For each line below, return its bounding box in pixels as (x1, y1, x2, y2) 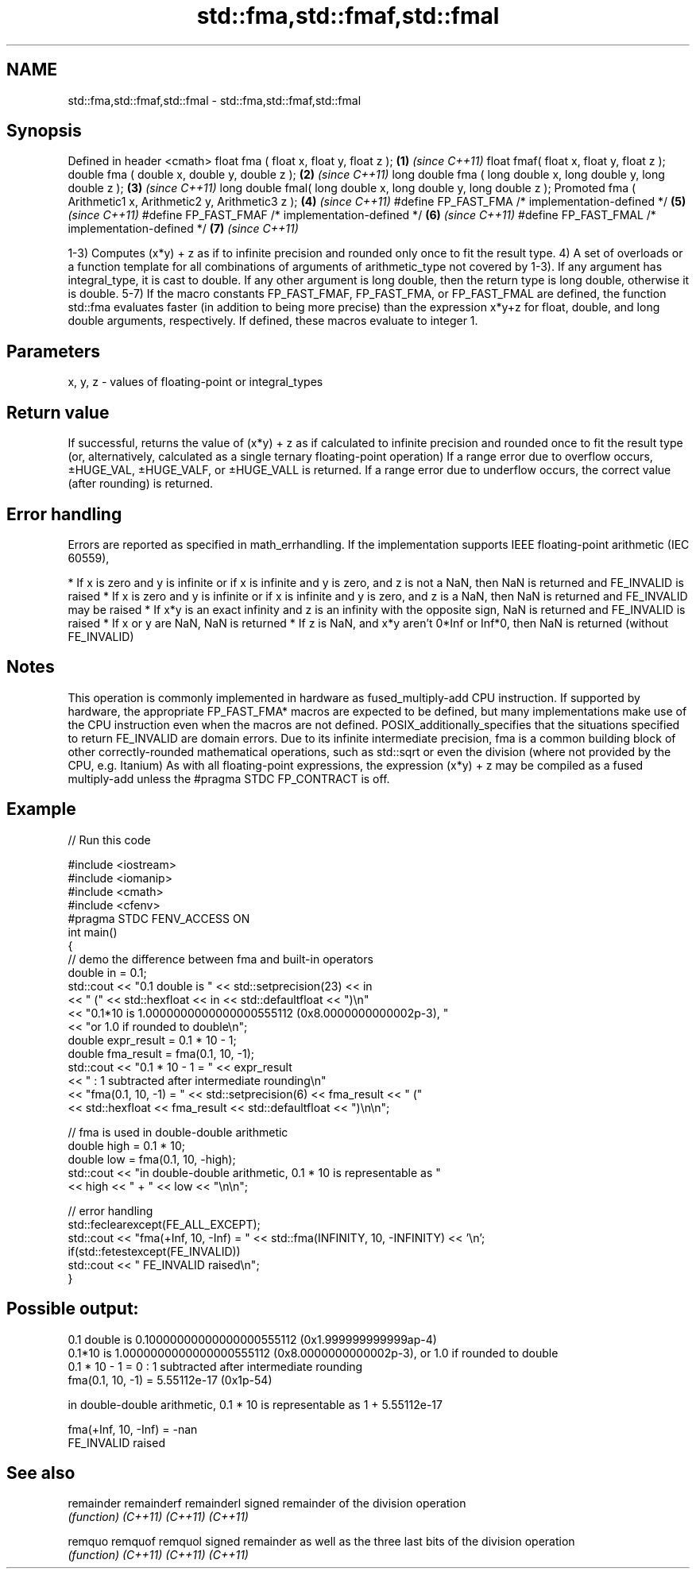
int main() (68, 925, 118, 939)
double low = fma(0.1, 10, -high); (68, 1152, 236, 1166)
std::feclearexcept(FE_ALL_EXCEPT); (68, 1217, 261, 1231)
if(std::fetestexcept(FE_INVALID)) (68, 1244, 241, 1258)
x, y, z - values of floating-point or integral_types (68, 375, 323, 389)
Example (6, 799, 76, 820)
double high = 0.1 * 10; (68, 1138, 186, 1152)
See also (6, 1462, 75, 1483)
